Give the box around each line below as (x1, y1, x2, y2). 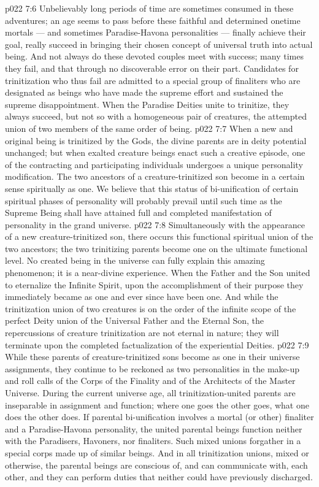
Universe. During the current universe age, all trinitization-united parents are (5, 386, 296, 399)
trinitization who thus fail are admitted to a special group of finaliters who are (5, 74, 301, 86)
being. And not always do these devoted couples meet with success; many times (5, 50, 304, 63)
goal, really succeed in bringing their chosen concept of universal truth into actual (5, 37, 313, 50)
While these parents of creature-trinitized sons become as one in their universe (5, 350, 300, 363)
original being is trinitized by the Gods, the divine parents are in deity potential (5, 134, 307, 147)
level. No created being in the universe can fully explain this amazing (5, 254, 265, 267)
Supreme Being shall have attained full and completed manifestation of (5, 206, 272, 219)
